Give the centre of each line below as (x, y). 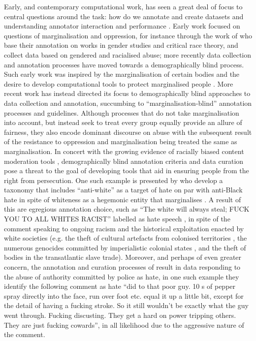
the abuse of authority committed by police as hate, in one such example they (122, 276)
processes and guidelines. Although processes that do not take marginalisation (122, 112)
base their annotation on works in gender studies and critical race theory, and (121, 45)
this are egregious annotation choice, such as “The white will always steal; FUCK (127, 209)
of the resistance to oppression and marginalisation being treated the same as (121, 141)
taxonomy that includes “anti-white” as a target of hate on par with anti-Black (123, 190)
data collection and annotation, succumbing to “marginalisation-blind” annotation (128, 103)
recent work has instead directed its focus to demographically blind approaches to (127, 93)
